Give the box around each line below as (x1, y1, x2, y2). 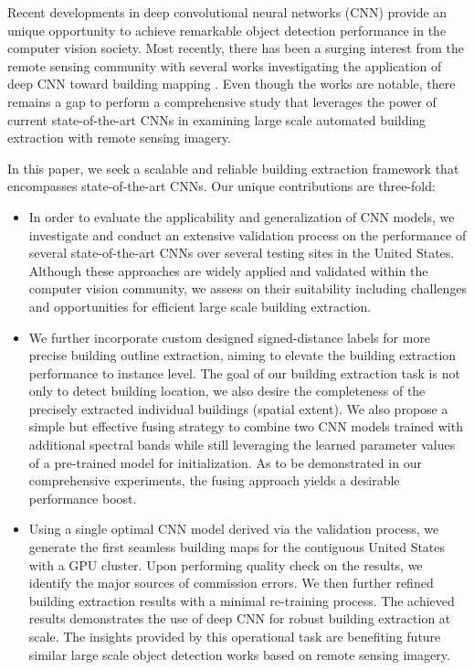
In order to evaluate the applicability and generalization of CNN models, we (28, 207, 455, 226)
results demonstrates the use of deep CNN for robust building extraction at (28, 609, 451, 628)
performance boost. (28, 488, 137, 507)
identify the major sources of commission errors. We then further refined (28, 573, 434, 592)
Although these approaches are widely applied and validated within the (28, 261, 428, 280)
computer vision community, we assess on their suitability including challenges (28, 279, 468, 298)
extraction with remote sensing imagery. (7, 128, 231, 147)
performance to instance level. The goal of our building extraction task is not (28, 363, 460, 382)
